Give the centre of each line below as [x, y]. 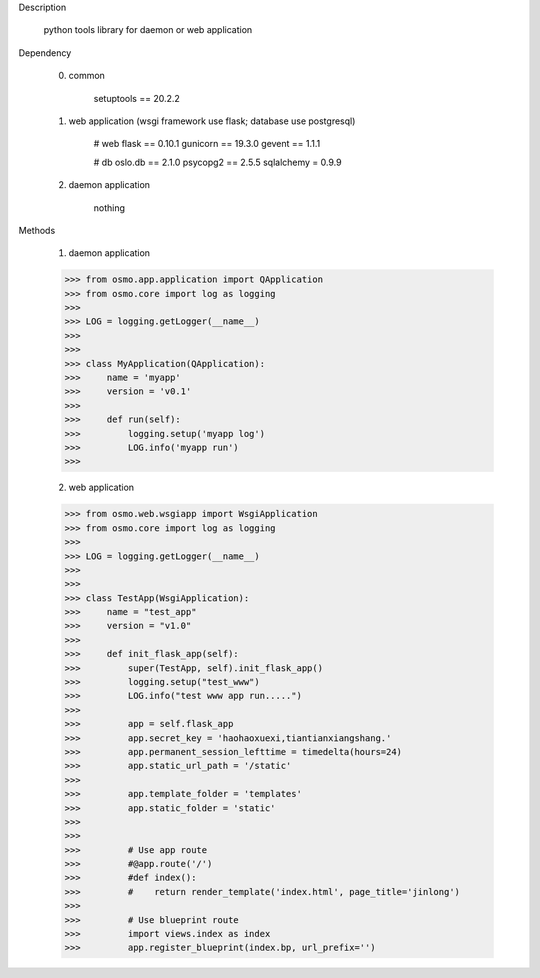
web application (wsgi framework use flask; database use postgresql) [212, 121]
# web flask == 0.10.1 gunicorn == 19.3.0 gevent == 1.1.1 [207, 144]
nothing [109, 207]
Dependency [45, 52]
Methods [37, 230]
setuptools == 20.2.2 [136, 98]
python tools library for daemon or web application [148, 30]
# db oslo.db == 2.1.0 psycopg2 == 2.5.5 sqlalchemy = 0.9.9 [217, 162]
